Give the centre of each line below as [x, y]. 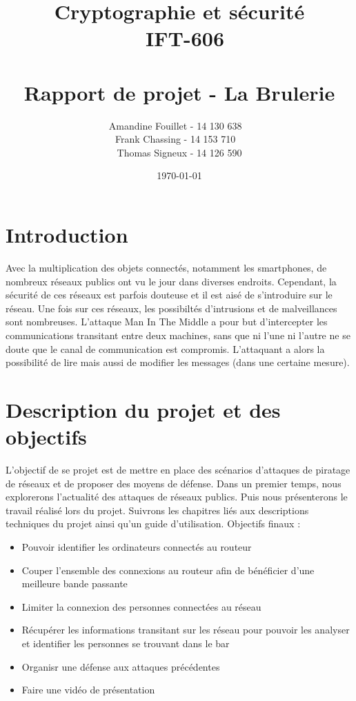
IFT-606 [185, 38]
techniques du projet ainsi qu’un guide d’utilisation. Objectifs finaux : [153, 524]
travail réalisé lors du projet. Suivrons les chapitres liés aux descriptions [157, 510]
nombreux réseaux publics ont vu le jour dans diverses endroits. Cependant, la [171, 281]
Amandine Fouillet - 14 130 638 [175, 125]
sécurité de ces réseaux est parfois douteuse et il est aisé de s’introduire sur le [169, 295]
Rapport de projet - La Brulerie [179, 92]
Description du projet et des [143, 409]
